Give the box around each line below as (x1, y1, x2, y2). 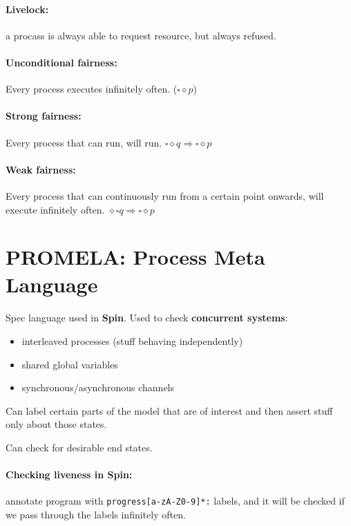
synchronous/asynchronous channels (21, 380, 175, 395)
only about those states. (6, 417, 107, 431)
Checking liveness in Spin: (6, 467, 133, 482)
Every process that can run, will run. (6, 135, 162, 149)
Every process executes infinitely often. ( (6, 82, 178, 96)
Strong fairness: (6, 109, 82, 123)
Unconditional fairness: (6, 55, 117, 69)
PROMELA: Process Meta (6, 243, 265, 271)
